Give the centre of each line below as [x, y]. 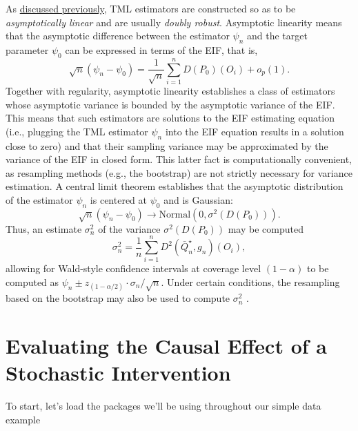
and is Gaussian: [198, 199]
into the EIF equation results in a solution [255, 131]
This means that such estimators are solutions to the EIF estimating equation [170, 118]
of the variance [129, 228]
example [23, 419]
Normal [175, 214]
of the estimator [39, 199]
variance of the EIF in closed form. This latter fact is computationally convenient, [179, 159]
